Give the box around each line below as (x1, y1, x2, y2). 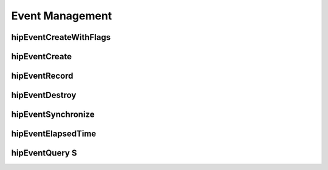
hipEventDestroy (11, 90, 77, 100)
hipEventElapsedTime (11, 129, 97, 139)
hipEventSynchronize (11, 110, 95, 120)
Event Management (11, 9, 112, 22)
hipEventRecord (11, 71, 73, 81)
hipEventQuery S (11, 148, 77, 159)
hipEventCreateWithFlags (11, 32, 111, 42)
